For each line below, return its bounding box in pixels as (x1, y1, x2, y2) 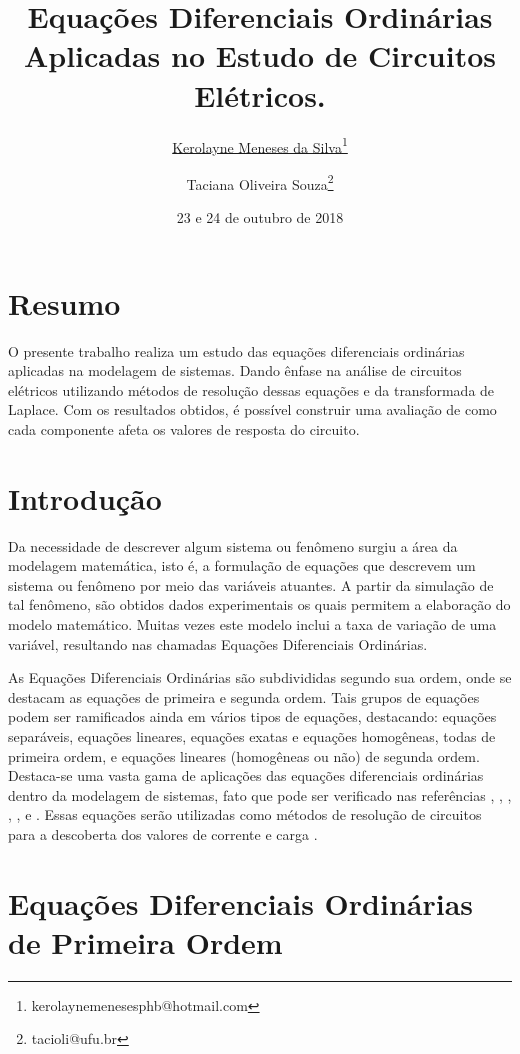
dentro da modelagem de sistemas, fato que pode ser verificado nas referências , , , (8, 784, 512, 805)
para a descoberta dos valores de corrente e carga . (8, 823, 318, 844)
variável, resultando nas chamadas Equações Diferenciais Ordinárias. (8, 633, 428, 654)
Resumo (8, 282, 121, 323)
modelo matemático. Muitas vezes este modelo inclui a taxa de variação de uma (8, 614, 497, 634)
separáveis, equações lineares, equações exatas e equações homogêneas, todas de (8, 725, 496, 746)
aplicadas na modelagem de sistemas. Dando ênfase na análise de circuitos (8, 360, 462, 381)
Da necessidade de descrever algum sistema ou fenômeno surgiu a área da (8, 535, 458, 556)
